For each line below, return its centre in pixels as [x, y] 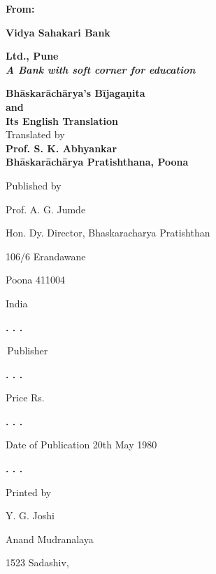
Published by [34, 185]
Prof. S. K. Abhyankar [62, 148]
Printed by [29, 492]
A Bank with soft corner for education [101, 69]
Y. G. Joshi [30, 515]
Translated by [35, 134]
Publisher [28, 351]
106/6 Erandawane [46, 256]
